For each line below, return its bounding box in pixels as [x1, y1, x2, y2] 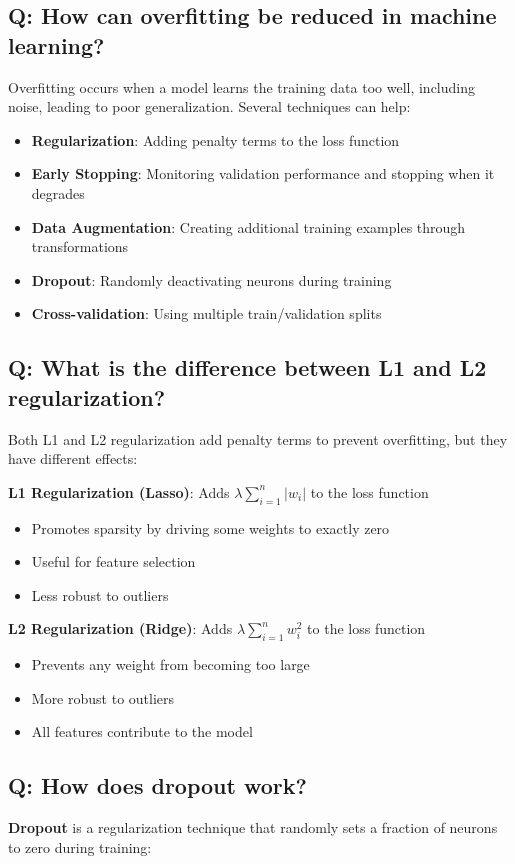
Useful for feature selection [31, 551, 196, 572]
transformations [31, 236, 129, 257]
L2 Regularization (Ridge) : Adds [8, 618, 233, 639]
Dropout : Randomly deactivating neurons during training [31, 269, 392, 290]
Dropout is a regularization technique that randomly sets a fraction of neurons [8, 817, 498, 838]
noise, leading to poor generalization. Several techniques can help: [8, 96, 411, 117]
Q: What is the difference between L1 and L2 [8, 352, 487, 383]
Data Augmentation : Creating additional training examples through [31, 216, 466, 237]
